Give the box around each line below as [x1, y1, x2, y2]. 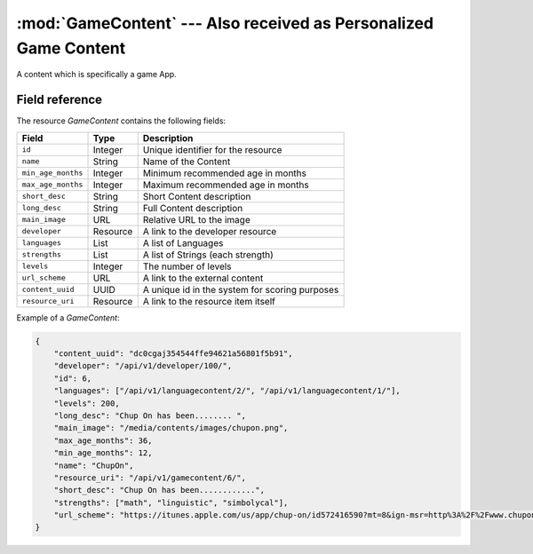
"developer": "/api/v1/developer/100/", [53, 360, 233, 371]
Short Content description [142, 190, 251, 202]
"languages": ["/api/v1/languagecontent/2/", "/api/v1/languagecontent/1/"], [53, 386, 402, 396]
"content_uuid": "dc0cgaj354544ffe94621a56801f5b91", [53, 349, 293, 359]
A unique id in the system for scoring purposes [142, 283, 339, 296]
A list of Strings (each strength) [142, 249, 274, 261]
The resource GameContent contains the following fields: [16, 115, 227, 126]
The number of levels [142, 260, 232, 273]
